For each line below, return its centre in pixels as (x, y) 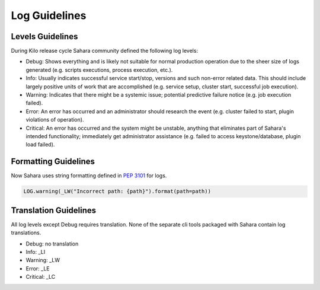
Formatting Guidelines (53, 162)
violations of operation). (55, 120)
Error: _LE (38, 268)
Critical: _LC (41, 277)
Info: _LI (36, 251)
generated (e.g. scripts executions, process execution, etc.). (99, 70)
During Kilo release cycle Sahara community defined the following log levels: (105, 51)
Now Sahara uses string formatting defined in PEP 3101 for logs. (89, 176)
